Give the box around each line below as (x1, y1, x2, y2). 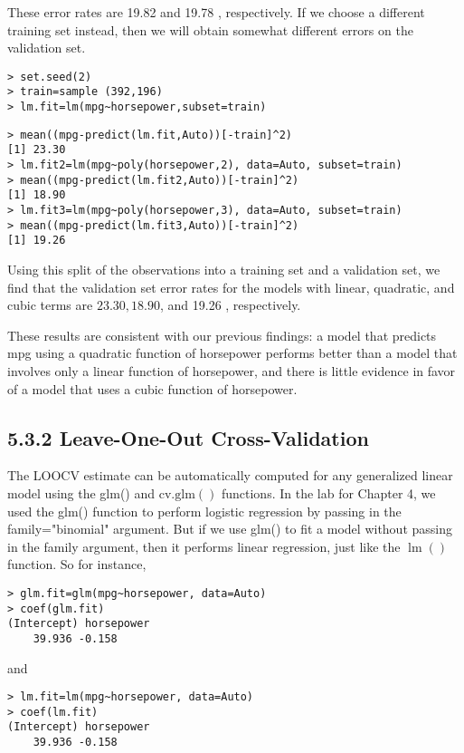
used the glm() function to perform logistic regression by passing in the (7, 501, 402, 520)
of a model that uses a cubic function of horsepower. (7, 379, 298, 398)
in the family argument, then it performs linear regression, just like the (7, 536, 401, 555)
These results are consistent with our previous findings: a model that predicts (7, 325, 437, 344)
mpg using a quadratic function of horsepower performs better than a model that (7, 343, 458, 362)
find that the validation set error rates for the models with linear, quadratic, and (7, 277, 455, 296)
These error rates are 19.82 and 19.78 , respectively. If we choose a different (7, 3, 425, 21)
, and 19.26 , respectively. (159, 295, 301, 314)
